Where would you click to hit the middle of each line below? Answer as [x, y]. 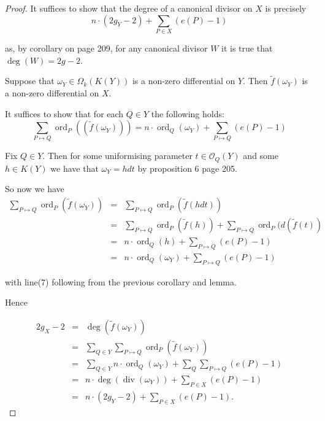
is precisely [286, 8]
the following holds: [188, 113]
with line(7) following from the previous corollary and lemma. [121, 281]
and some [261, 156]
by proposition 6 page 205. [187, 168]
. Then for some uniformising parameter [117, 156]
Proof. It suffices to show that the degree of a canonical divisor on [129, 8]
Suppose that [30, 81]
